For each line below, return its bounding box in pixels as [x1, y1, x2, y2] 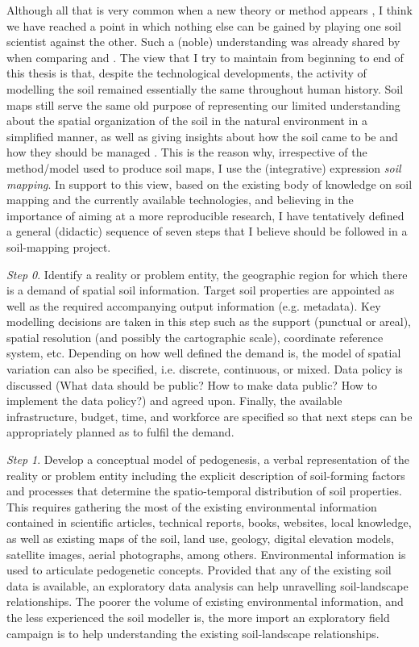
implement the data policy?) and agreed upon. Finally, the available [6, 392, 342, 409]
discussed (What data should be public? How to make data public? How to [6, 376, 377, 393]
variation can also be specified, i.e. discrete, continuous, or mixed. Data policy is [6, 361, 403, 378]
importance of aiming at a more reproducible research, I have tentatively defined [6, 207, 404, 223]
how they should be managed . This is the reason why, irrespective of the [6, 144, 367, 161]
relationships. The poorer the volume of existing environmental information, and [6, 593, 404, 610]
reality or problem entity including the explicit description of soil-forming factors [6, 466, 405, 483]
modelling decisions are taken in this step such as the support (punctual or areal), [6, 313, 411, 330]
